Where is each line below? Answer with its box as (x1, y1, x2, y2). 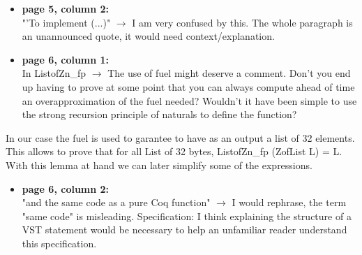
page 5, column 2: (22, 1, 110, 15)
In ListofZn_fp (22, 66, 86, 80)
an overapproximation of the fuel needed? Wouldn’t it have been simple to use (22, 93, 357, 108)
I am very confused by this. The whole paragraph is (132, 15, 353, 29)
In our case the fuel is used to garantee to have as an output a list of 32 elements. (6, 130, 355, 145)
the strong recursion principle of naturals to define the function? (22, 107, 297, 122)
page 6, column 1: (22, 52, 110, 66)
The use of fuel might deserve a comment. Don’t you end (107, 66, 351, 80)
